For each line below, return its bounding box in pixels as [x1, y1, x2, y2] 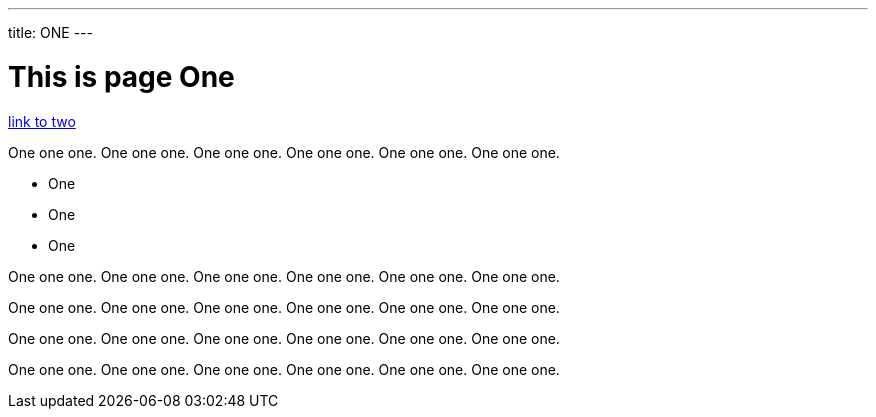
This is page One [8, 59, 235, 94]
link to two [8, 112, 76, 130]
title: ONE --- [8, 24, 93, 41]
